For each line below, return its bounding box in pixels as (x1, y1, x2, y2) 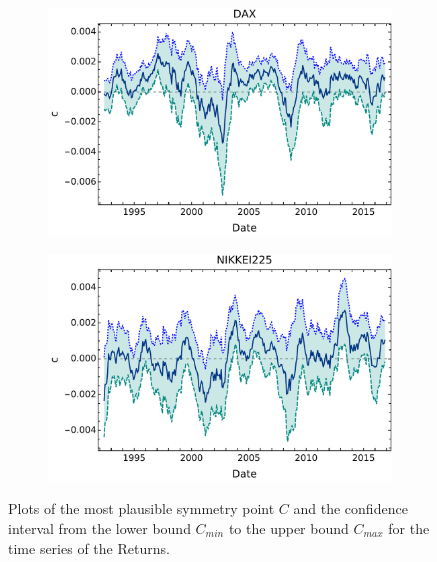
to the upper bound (228, 517, 349, 538)
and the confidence (293, 498, 408, 519)
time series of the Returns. (8, 537, 170, 558)
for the (388, 517, 430, 538)
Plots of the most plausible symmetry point (8, 498, 275, 519)
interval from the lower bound (8, 517, 191, 538)
